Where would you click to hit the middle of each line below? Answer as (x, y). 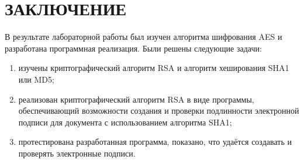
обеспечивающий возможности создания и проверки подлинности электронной (159, 111)
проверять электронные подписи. (77, 153)
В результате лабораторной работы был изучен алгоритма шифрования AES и (144, 37)
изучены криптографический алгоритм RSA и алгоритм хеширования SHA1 (154, 68)
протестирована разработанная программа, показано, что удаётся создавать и (155, 142)
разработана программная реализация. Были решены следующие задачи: (133, 48)
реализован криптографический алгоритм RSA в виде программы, (136, 99)
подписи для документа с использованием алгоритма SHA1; (125, 122)
